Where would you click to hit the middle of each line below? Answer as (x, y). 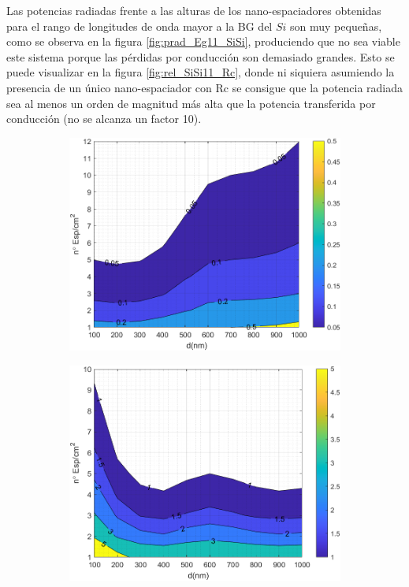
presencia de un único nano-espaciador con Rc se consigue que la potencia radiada (205, 87)
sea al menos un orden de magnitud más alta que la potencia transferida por (191, 103)
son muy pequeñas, (336, 26)
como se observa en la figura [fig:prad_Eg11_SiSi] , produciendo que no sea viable (203, 41)
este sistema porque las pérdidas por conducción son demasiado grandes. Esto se (201, 56)
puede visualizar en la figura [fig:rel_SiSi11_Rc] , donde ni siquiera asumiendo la (201, 72)
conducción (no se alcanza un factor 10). (104, 119)
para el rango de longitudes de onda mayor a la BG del (139, 26)
